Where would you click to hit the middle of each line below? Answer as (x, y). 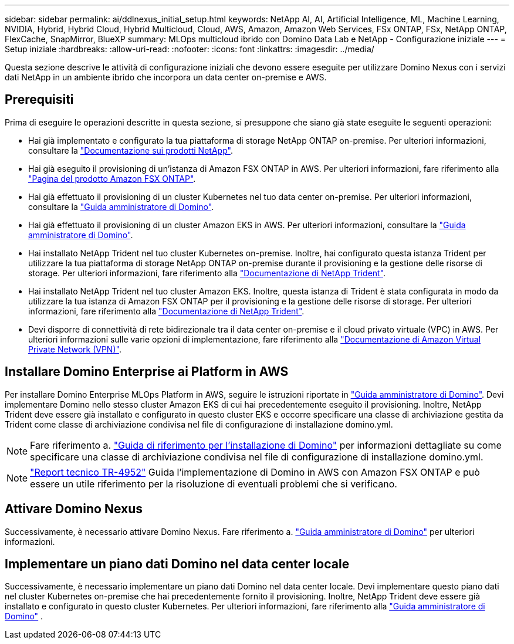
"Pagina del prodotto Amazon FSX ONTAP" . (112, 178)
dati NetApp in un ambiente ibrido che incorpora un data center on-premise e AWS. (166, 77)
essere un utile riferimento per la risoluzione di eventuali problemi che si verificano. (214, 484)
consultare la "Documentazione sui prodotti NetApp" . (131, 150)
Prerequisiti (39, 100)
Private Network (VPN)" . (75, 349)
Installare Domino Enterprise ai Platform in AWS (147, 372)
